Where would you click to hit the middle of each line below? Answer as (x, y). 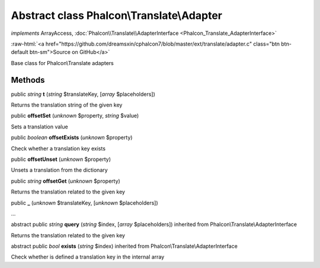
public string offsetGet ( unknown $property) (66, 181)
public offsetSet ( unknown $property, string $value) (75, 116)
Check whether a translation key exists (58, 148)
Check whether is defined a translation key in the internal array (88, 257)
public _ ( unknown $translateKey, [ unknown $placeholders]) (84, 203)
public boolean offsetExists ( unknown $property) (72, 138)
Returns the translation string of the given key (67, 105)
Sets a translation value (39, 127)
